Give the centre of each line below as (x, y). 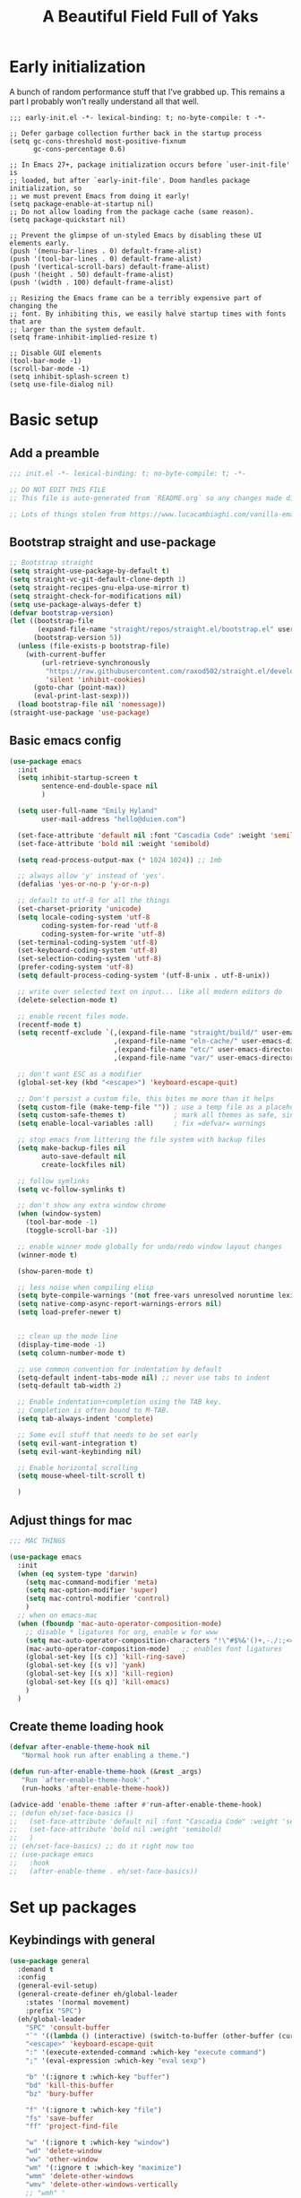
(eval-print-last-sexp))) (81, 697)
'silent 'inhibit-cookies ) (95, 679)
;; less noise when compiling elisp (86, 1287)
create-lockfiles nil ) (84, 1164)
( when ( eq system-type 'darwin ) (78, 1574)
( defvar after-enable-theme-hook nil (80, 1747)
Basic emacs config (65, 741)
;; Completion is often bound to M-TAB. (94, 1411)
